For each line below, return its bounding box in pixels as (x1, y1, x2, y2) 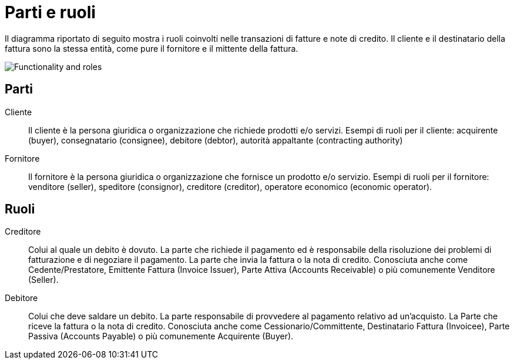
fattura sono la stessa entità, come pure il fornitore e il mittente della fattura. (5, 43, 298, 54)
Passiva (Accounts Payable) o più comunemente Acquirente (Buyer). (28, 331, 294, 342)
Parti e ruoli (5, 2, 96, 22)
